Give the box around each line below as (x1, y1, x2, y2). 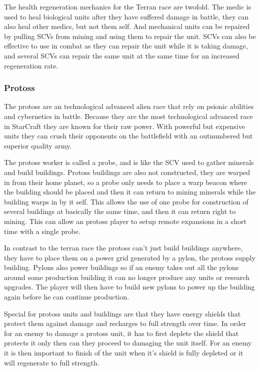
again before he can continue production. (4, 291, 129, 302)
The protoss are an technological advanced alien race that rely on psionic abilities (4, 101, 254, 111)
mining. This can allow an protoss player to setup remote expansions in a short (4, 215, 246, 226)
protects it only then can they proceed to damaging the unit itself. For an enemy (4, 337, 252, 348)
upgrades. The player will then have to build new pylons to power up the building (4, 281, 255, 292)
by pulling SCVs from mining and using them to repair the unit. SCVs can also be (4, 30, 256, 41)
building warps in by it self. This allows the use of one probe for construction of (4, 196, 248, 206)
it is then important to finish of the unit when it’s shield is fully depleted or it (4, 347, 243, 358)
